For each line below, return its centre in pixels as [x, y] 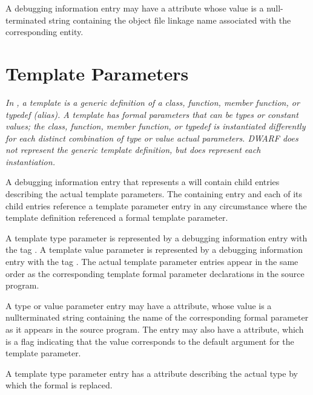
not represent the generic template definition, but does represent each [133, 150]
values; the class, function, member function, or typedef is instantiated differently [156, 126]
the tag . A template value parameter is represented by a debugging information [154, 250]
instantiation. [30, 161]
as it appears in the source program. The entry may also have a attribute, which [155, 329]
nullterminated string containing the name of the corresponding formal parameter [157, 317]
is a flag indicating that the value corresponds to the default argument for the [150, 341]
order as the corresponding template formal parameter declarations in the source [155, 273]
